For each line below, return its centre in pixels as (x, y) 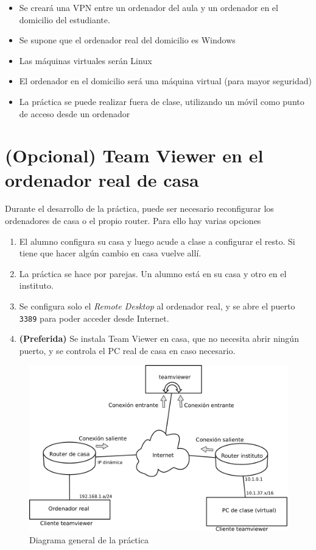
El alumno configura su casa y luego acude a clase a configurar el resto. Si (157, 241)
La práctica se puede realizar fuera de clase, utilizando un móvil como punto (162, 101)
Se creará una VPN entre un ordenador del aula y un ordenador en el (149, 7)
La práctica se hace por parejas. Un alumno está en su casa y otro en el (153, 273)
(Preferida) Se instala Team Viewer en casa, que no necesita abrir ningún (159, 338)
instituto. (36, 285)
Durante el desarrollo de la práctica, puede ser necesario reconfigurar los (139, 208)
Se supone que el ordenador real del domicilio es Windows (127, 40)
